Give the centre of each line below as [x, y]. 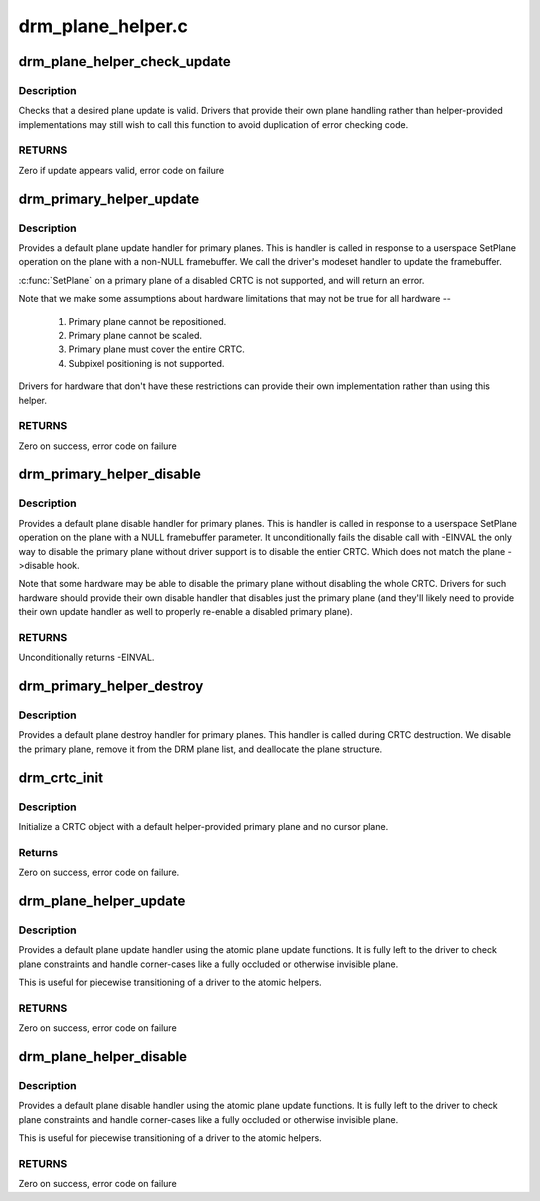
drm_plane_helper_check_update [125, 61]
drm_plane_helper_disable [103, 1056]
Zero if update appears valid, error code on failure [121, 170]
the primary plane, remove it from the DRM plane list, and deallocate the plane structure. [200, 749]
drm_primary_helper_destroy [111, 686]
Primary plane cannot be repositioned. [147, 321]
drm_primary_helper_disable [110, 474]
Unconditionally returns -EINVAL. [86, 657]
